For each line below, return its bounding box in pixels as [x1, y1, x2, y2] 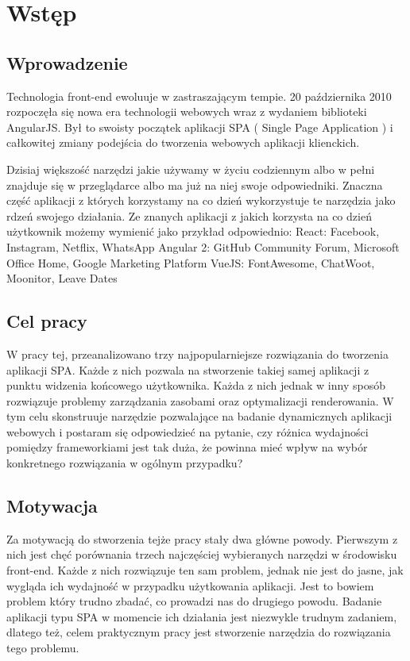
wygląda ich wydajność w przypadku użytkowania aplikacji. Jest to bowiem [6, 577, 374, 594]
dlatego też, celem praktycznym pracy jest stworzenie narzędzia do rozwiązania [6, 624, 391, 640]
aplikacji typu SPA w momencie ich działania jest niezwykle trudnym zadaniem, [6, 608, 397, 624]
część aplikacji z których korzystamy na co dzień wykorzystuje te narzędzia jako [6, 192, 396, 209]
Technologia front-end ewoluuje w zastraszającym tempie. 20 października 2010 [6, 87, 392, 104]
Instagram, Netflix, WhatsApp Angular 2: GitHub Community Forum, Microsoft [6, 238, 400, 255]
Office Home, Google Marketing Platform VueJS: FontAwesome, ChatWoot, [6, 254, 375, 271]
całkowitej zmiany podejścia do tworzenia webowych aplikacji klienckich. [6, 134, 360, 151]
